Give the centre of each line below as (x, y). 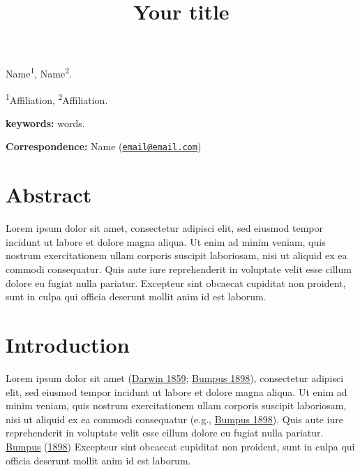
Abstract (49, 194)
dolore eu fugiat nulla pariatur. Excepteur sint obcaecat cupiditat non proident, (176, 282)
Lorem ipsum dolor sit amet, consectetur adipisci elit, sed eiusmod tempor (164, 228)
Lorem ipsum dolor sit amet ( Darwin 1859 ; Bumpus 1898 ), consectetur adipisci (175, 377)
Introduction (68, 344)
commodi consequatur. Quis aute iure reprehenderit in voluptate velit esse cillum (179, 269)
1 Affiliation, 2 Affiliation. (57, 98)
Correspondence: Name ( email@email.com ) (104, 146)
